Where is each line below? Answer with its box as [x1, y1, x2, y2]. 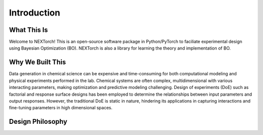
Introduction [9, 7, 60, 18]
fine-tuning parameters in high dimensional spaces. [9, 105, 113, 111]
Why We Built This [9, 58, 66, 67]
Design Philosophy [9, 118, 68, 126]
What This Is [9, 26, 48, 34]
